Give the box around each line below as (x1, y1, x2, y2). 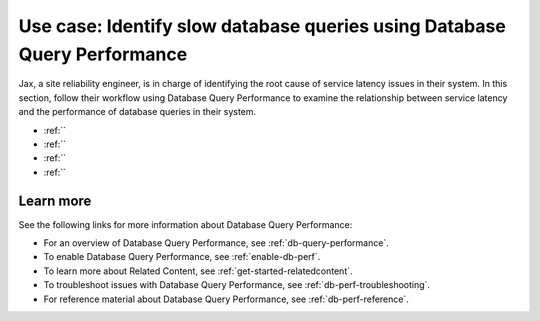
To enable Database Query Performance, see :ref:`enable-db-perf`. (43, 251, 321, 263)
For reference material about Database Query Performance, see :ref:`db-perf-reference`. (43, 293, 410, 305)
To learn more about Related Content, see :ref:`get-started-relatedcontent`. (43, 265, 354, 277)
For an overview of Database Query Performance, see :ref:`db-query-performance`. (43, 236, 389, 249)
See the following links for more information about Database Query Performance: (18, 218, 353, 230)
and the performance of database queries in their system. (18, 106, 257, 118)
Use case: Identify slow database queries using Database (18, 15, 507, 37)
